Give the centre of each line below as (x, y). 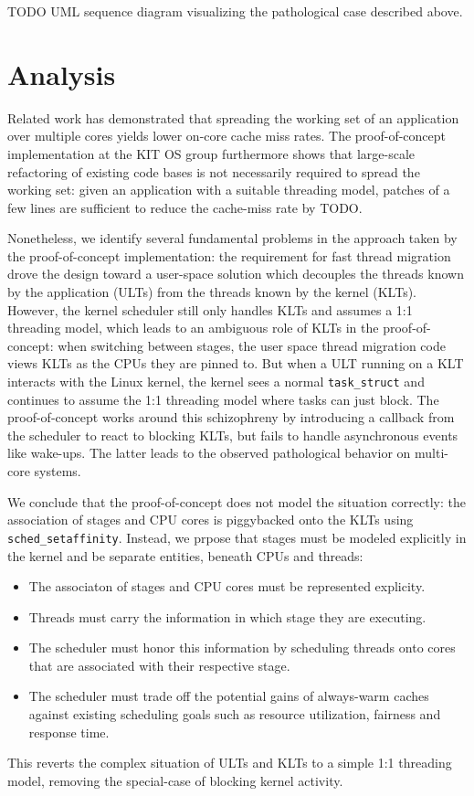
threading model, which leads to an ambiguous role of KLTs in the (193, 328)
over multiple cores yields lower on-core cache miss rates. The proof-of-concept (227, 136)
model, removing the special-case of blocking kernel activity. (175, 780)
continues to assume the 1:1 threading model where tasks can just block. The (223, 399)
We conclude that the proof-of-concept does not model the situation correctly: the (237, 501)
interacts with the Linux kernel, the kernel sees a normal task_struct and (216, 382)
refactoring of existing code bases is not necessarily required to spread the (214, 171)
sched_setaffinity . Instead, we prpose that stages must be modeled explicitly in (237, 537)
